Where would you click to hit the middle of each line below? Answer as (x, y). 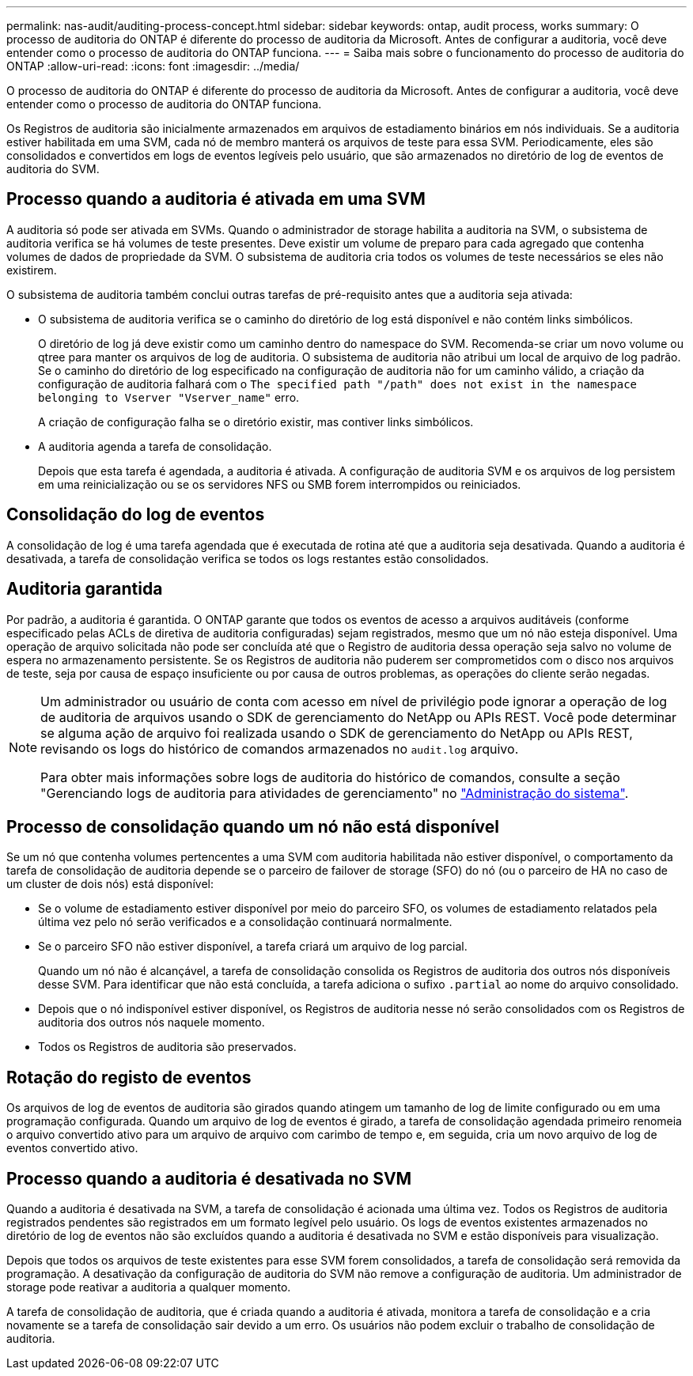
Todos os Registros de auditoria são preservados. (167, 1047)
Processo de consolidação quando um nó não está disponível (253, 826)
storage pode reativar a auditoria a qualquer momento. (149, 1287)
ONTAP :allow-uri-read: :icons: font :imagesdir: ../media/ (153, 66)
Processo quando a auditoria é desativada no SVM (209, 1178)
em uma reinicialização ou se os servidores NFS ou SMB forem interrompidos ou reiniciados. (280, 484)
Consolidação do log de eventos (136, 515)
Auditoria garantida (85, 589)
